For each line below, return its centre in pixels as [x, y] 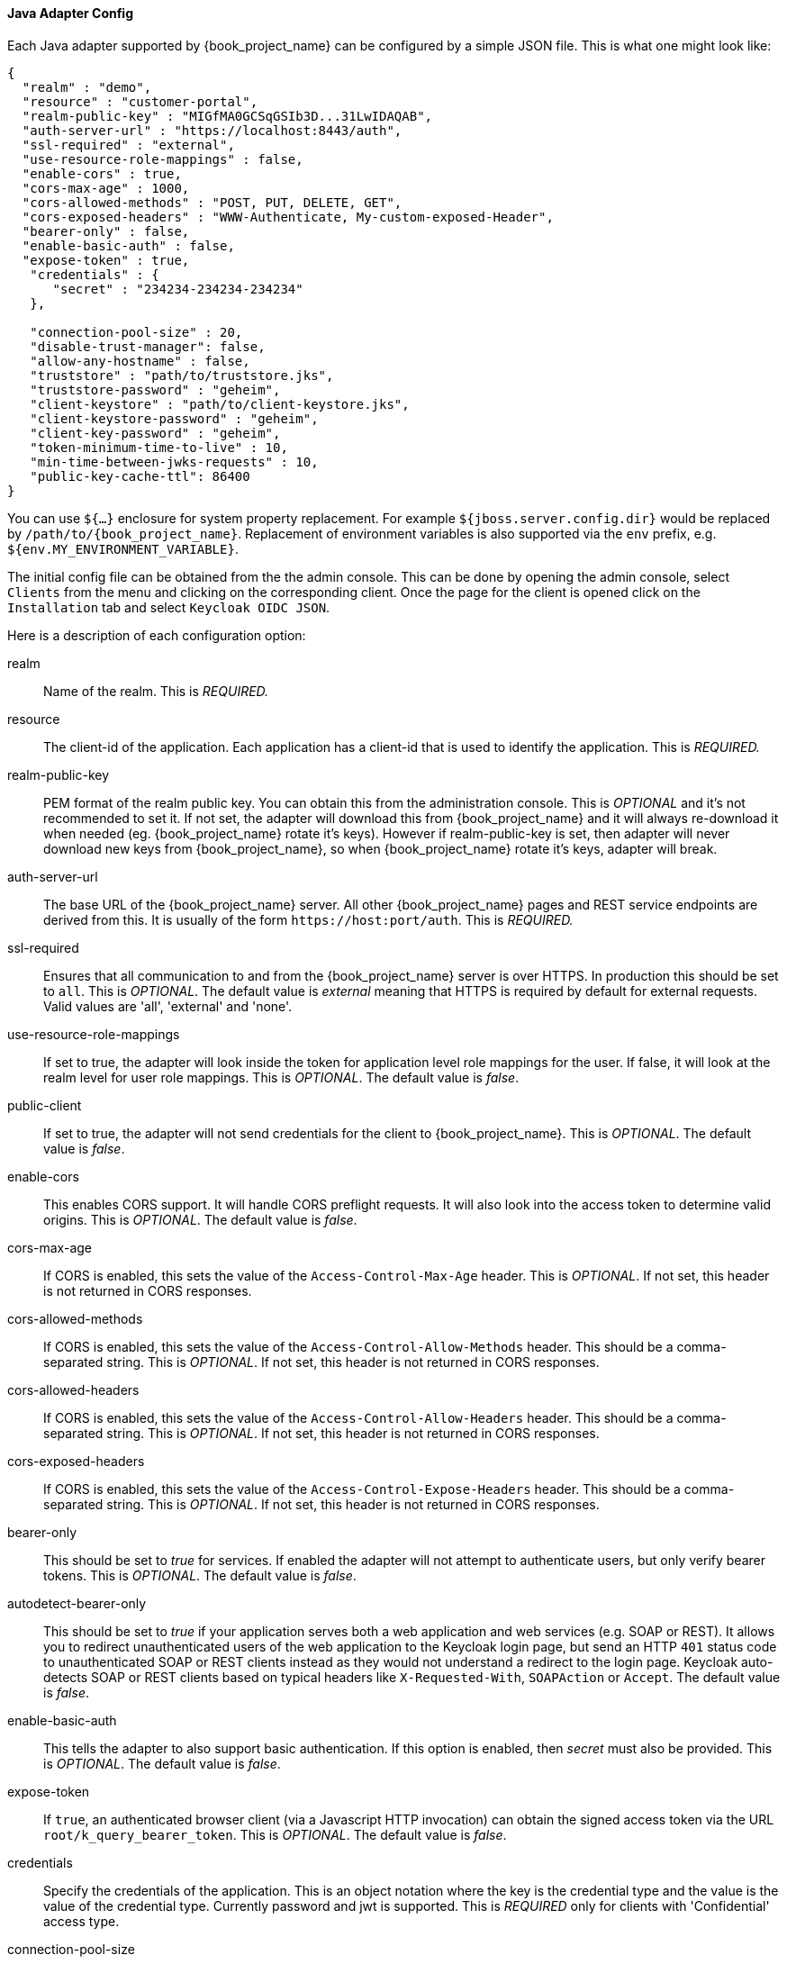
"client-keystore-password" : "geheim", [174, 418]
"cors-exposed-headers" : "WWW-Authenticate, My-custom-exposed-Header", [288, 217]
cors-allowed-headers [73, 1389]
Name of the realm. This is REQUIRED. [156, 691]
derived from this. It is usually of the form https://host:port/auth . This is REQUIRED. [308, 919]
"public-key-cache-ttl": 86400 [140, 476]
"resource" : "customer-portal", [140, 101]
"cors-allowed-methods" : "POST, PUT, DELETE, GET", [212, 202]
